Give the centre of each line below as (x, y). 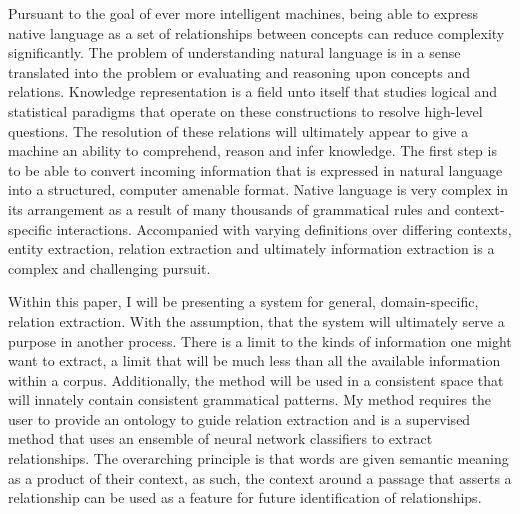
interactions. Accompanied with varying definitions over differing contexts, (284, 228)
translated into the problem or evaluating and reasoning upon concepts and (239, 71)
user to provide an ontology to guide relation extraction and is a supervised (239, 418)
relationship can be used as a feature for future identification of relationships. (245, 497)
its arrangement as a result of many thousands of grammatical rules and (229, 208)
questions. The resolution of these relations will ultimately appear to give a (238, 130)
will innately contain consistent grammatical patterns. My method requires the (250, 399)
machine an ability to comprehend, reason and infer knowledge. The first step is (252, 150)
